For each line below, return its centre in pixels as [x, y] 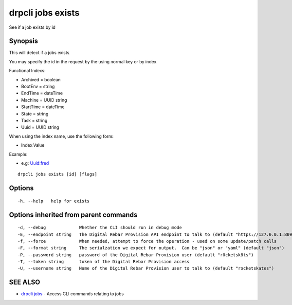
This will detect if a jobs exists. [40, 53]
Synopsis [24, 41]
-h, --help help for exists [54, 201]
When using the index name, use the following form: [61, 136]
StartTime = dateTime [43, 107]
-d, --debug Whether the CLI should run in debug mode [100, 228]
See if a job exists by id [32, 27]
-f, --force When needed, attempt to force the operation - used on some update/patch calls [147, 241]
